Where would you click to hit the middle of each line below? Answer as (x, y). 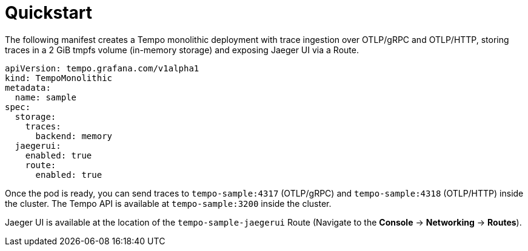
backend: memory (74, 136)
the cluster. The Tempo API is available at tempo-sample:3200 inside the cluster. (168, 203)
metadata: (28, 87)
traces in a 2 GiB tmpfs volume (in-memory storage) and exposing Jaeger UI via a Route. (182, 50)
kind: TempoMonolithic (59, 78)
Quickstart (49, 13)
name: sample (46, 97)
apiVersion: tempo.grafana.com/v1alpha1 (102, 68)
